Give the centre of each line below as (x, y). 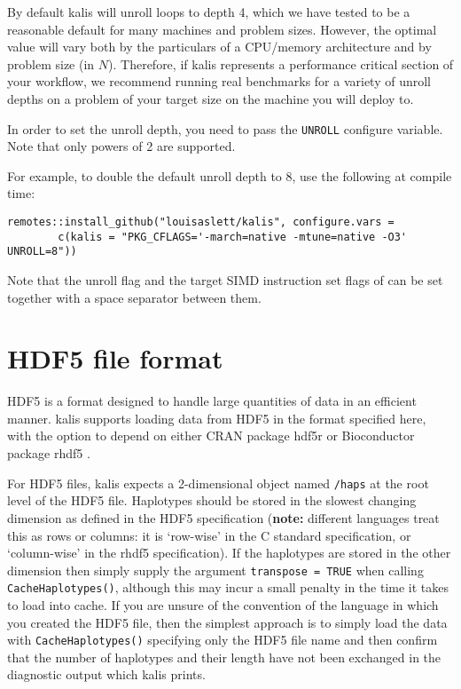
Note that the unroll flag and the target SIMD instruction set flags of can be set (225, 279)
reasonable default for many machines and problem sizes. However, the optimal (222, 29)
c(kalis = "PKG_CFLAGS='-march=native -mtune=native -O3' (233, 237)
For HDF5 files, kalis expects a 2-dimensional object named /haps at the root (218, 483)
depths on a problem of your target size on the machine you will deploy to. (211, 98)
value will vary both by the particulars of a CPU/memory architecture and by (219, 47)
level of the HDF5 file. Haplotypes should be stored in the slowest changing (212, 500)
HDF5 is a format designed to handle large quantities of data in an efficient (212, 401)
